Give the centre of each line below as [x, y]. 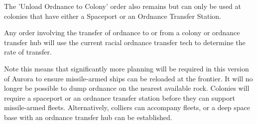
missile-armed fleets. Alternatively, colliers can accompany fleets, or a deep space [127, 107]
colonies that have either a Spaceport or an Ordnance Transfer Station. [113, 16]
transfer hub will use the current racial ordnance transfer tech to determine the [125, 42]
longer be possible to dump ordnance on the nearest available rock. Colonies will [127, 88]
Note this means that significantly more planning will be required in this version [127, 68]
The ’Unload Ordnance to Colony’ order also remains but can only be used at [123, 6]
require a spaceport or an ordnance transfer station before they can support [120, 97]
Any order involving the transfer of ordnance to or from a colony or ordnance [122, 32]
